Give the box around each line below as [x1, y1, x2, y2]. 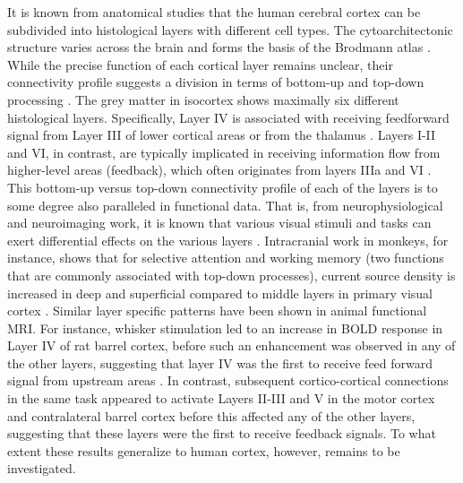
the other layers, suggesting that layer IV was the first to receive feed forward [7, 353, 433, 372]
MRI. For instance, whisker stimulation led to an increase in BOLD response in [7, 318, 443, 337]
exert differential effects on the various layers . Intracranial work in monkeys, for [7, 230, 449, 249]
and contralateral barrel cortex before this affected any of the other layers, [7, 406, 416, 425]
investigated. [7, 459, 76, 478]
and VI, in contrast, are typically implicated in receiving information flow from [7, 142, 441, 161]
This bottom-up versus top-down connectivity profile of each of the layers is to [7, 177, 438, 196]
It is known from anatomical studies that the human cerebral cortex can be [7, 3, 421, 21]
